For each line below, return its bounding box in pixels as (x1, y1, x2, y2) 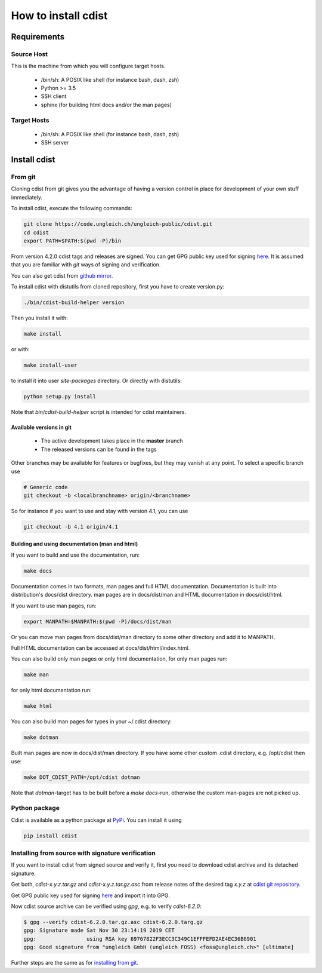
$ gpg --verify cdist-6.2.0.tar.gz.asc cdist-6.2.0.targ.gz (23, 919, 203, 926)
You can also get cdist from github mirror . (11, 272, 113, 279)
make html (23, 702, 52, 710)
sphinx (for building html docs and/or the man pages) (41, 101, 172, 108)
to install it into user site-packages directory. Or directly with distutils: (11, 377, 182, 384)
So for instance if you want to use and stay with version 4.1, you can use (11, 507, 188, 514)
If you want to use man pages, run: (11, 602, 97, 609)
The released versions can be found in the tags (41, 446, 157, 453)
